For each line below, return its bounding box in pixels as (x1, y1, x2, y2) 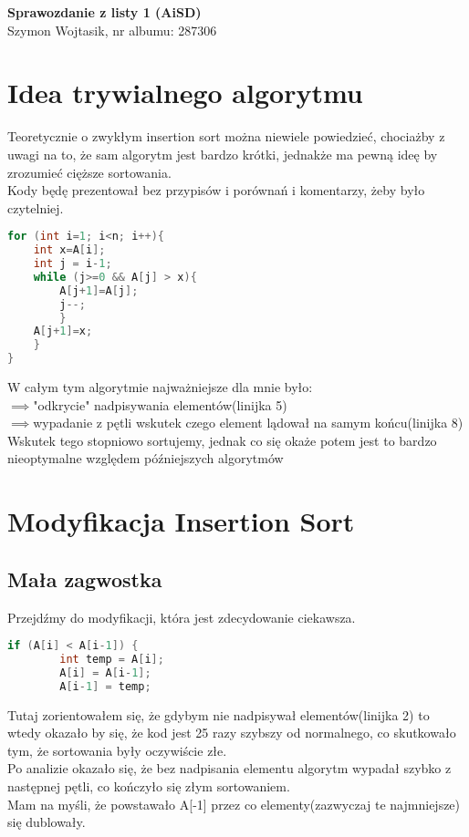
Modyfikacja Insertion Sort (7, 502, 355, 540)
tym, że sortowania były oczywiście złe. (7, 740, 227, 759)
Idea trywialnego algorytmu (7, 74, 363, 111)
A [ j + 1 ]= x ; (33, 325, 93, 338)
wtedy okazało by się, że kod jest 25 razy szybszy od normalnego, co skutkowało (7, 723, 456, 742)
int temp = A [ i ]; (59, 653, 164, 666)
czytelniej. (7, 198, 64, 217)
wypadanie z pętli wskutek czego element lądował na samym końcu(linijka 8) (33, 413, 464, 432)
